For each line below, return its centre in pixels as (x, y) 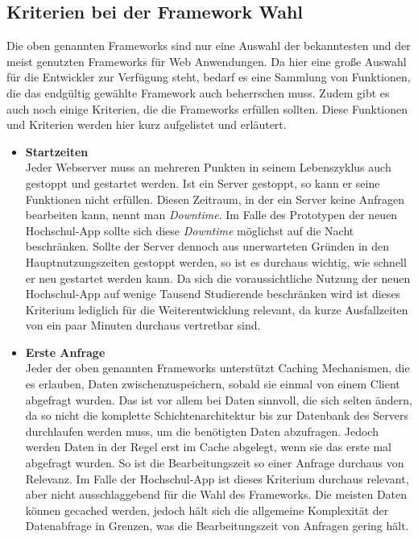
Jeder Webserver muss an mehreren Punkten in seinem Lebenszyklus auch (208, 167)
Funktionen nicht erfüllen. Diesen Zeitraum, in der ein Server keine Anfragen (215, 199)
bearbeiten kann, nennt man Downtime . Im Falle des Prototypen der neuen (211, 215)
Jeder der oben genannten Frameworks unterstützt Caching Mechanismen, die (217, 368)
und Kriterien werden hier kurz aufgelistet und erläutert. (147, 124)
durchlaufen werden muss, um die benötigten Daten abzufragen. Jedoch (202, 431)
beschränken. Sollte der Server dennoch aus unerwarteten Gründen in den (207, 246)
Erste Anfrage (65, 352)
